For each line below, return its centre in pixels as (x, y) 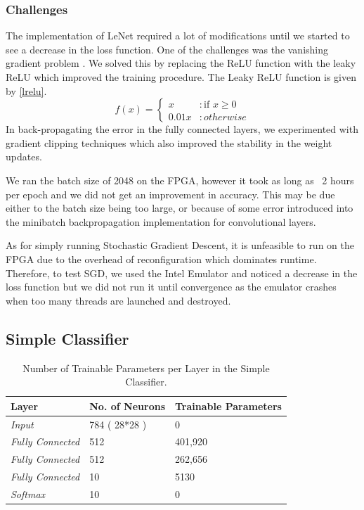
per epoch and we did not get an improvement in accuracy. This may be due (170, 194)
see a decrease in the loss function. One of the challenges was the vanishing (167, 49)
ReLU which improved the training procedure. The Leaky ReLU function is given (181, 77)
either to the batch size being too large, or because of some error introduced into (180, 208)
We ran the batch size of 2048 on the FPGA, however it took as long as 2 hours (180, 180)
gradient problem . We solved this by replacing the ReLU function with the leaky (181, 63)
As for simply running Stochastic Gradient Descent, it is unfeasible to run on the (180, 245)
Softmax (28, 493)
